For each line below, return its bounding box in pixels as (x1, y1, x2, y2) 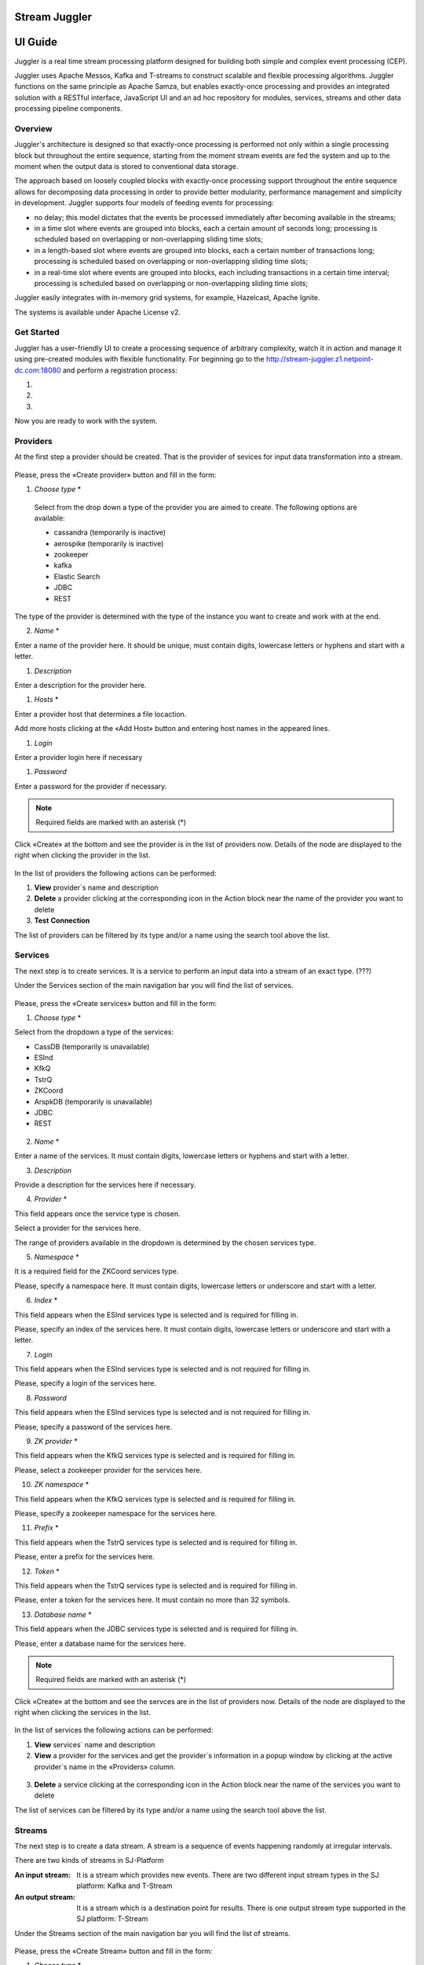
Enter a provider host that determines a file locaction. (14, 709, 187, 718)
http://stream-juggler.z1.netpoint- (265, 354, 375, 364)
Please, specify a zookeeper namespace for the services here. (14, 1508, 217, 1518)
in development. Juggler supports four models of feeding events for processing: (14, 198, 274, 208)
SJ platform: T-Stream (76, 1914, 148, 1923)
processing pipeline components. (14, 104, 123, 113)
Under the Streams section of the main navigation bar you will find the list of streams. (14, 1928, 291, 1937)
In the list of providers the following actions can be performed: (14, 869, 217, 878)
